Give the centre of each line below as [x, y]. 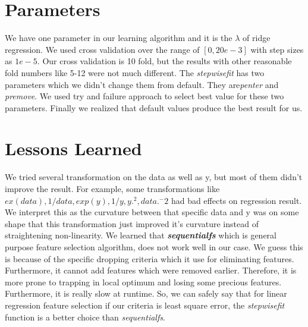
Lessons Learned [73, 148]
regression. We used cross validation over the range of [102, 49]
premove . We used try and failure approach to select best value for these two [144, 96]
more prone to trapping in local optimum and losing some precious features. [143, 282]
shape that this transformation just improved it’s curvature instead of [132, 223]
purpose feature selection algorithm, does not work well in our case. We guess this [154, 246]
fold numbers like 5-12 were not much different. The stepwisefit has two [135, 72]
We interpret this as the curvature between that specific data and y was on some [152, 212]
